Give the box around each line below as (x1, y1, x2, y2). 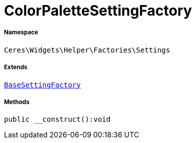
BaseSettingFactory (4, 80, 81, 89)
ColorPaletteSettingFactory (4, 2, 192, 19)
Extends (4, 64, 28, 71)
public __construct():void (4, 115, 111, 124)
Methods (4, 98, 30, 106)
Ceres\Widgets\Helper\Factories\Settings (4, 45, 170, 54)
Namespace (4, 29, 38, 36)
